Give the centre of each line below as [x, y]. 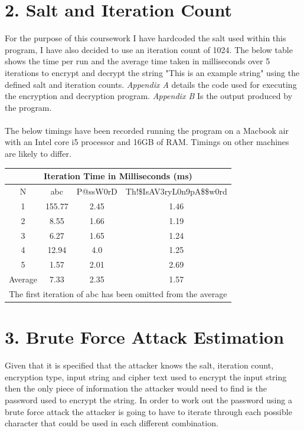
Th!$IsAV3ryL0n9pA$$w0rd [176, 191]
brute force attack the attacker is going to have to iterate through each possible [148, 411]
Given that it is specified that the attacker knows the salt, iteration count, [139, 365]
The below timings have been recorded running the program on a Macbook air [147, 130]
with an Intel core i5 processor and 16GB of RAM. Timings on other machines [147, 142]
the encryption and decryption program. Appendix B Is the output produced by [149, 96]
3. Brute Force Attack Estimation [145, 337]
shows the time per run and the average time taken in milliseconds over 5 [138, 61]
